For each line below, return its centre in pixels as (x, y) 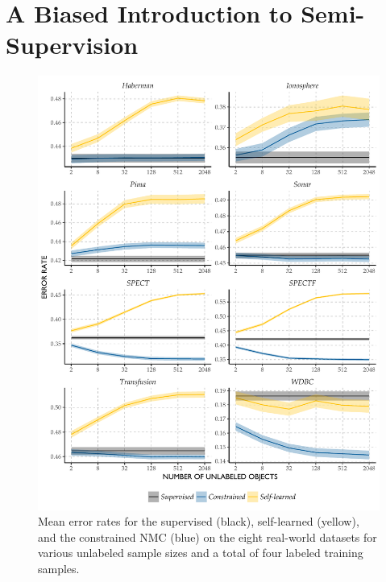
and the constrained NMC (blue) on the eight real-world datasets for (208, 537)
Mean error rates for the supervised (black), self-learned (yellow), (199, 521)
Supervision (72, 45)
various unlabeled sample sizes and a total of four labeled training (201, 553)
